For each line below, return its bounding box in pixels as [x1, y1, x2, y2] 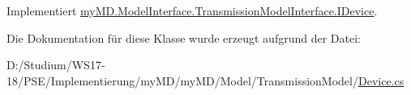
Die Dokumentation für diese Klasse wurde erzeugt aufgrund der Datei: [6, 29, 361, 46]
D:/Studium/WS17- [6, 56, 105, 73]
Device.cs [357, 72, 405, 89]
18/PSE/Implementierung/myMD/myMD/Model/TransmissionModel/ [6, 72, 358, 89]
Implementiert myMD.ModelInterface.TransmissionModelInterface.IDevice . [6, 2, 378, 19]
